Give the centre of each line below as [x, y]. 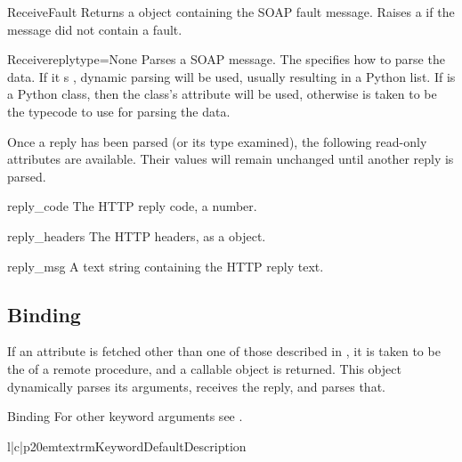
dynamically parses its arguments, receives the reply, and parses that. [196, 386]
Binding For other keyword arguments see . [125, 416]
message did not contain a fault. [95, 29]
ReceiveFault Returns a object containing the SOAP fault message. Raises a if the [231, 12]
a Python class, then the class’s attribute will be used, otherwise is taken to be [222, 94]
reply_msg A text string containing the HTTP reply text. [166, 266]
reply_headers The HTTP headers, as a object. [137, 235]
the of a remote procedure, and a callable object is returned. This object [204, 368]
